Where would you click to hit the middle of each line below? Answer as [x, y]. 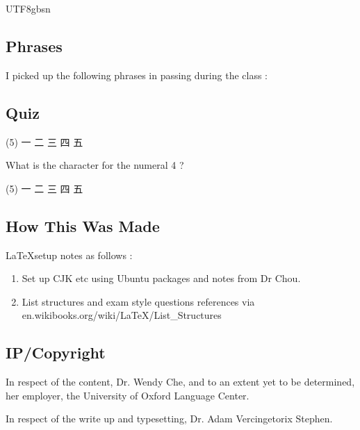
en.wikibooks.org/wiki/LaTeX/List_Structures [122, 315]
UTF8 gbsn [28, 8]
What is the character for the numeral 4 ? [95, 165]
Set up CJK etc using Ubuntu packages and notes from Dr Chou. [161, 278]
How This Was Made [83, 225]
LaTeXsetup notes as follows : [69, 255]
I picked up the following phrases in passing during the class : [137, 75]
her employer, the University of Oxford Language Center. [128, 395]
